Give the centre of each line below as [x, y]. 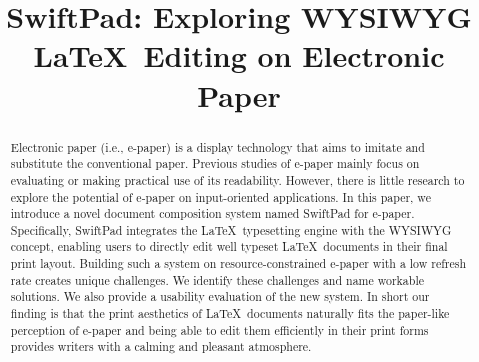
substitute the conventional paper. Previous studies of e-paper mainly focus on [215, 163]
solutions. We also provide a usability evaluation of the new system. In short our [220, 296]
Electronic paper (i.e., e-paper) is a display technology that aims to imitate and [217, 146]
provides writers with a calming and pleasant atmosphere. [161, 346]
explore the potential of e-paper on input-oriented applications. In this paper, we [220, 196]
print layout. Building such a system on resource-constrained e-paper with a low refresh [238, 263]
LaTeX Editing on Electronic [239, 55]
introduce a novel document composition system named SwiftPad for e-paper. [212, 213]
